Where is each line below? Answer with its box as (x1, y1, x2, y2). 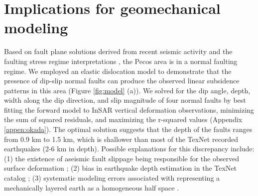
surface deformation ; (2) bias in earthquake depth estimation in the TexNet (4, 163, 237, 173)
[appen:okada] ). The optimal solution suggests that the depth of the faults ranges (4, 124, 253, 134)
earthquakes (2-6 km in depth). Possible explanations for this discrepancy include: (4, 143, 255, 154)
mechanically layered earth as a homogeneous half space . (4, 182, 179, 193)
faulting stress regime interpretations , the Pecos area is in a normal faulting (4, 56, 238, 66)
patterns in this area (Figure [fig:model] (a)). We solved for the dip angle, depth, (4, 85, 251, 95)
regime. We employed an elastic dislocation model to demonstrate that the (4, 65, 232, 76)
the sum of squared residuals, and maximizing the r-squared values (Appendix (4, 114, 243, 125)
